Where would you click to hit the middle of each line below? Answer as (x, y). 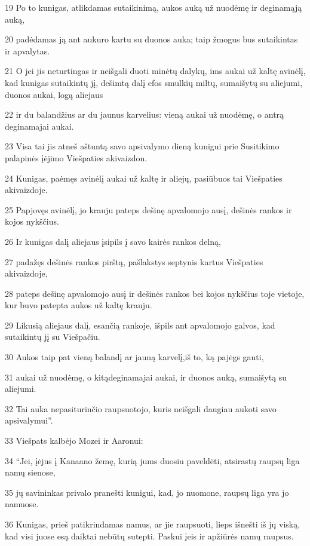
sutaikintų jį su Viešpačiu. (53, 337)
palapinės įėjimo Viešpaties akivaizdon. (76, 157)
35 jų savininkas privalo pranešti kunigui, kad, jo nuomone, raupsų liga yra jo (147, 492)
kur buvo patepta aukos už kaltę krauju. (79, 305)
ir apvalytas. (27, 50)
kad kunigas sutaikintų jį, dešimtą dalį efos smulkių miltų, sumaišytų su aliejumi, (154, 82)
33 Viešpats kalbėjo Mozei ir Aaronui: (74, 441)
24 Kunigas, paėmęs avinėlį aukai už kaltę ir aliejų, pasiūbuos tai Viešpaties (144, 178)
